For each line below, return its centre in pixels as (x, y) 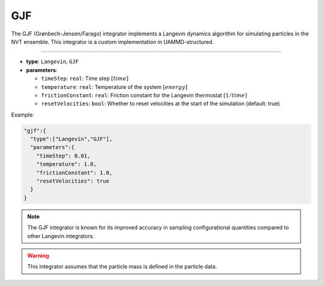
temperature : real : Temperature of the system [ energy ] (114, 87)
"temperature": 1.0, (67, 164)
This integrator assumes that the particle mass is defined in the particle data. (122, 267)
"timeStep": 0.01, (63, 156)
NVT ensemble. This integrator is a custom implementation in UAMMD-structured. (112, 41)
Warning (38, 255)
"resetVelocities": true (73, 181)
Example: (22, 115)
